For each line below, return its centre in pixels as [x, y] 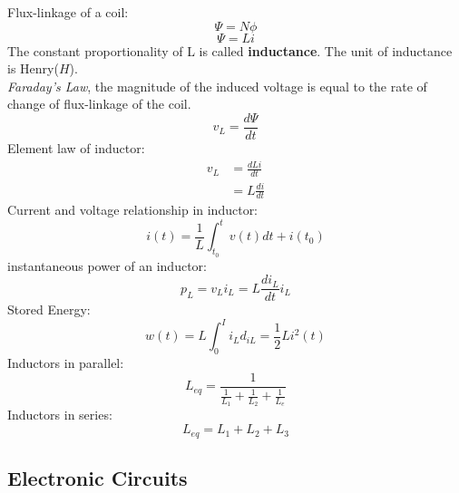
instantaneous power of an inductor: [107, 265]
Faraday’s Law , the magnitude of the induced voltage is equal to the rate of [217, 86]
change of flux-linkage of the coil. [99, 104]
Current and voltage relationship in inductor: [133, 210]
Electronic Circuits [98, 477]
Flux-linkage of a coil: [68, 12]
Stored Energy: [49, 309]
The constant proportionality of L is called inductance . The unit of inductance [230, 50]
